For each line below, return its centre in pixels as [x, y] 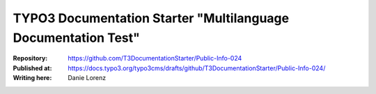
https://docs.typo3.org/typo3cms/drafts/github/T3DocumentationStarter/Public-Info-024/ [197, 68]
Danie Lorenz [87, 78]
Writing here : [32, 78]
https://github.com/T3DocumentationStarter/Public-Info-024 [155, 58]
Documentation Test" [77, 38]
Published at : [32, 68]
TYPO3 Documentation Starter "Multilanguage [151, 18]
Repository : [30, 58]
